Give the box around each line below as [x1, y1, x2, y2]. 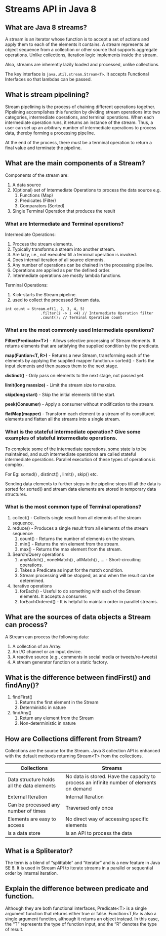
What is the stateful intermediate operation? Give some [5, 429, 141, 435]
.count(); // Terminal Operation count [40, 315, 123, 320]
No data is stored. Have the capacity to [65, 773, 156, 780]
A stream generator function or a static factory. [12, 659, 109, 665]
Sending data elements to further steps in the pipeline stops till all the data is [5, 480, 161, 487]
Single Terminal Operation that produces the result [12, 208, 115, 214]
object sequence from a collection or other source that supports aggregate [5, 47, 158, 52]
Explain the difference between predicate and [5, 885, 149, 893]
